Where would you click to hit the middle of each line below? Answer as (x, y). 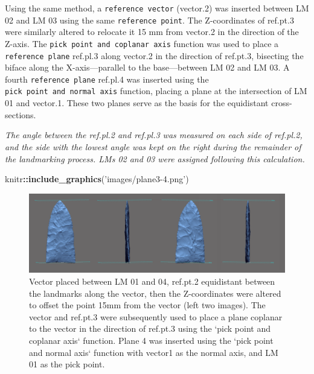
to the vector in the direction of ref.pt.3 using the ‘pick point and (150, 328)
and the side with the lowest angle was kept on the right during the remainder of (153, 146)
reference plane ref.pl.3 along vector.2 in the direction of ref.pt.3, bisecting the (154, 55)
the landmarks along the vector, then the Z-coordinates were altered (155, 293)
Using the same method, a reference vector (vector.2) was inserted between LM (157, 8)
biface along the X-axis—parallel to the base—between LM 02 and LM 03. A (147, 67)
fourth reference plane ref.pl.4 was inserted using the (107, 79)
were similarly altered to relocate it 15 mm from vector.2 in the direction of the (152, 32)
